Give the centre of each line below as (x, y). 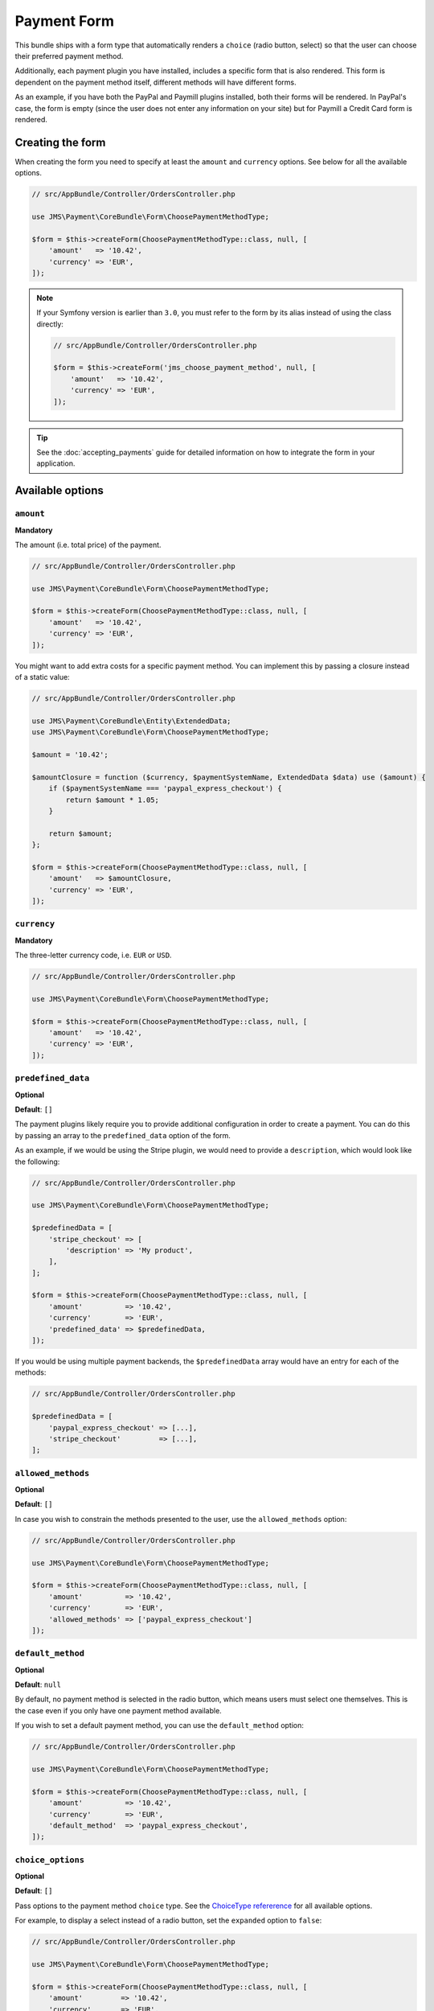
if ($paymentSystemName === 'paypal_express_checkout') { (165, 789)
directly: (50, 324)
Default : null (38, 1684)
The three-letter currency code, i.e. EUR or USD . (93, 955)
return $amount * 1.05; (113, 800)
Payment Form (64, 21)
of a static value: (42, 677)
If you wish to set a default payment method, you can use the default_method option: (160, 1725)
